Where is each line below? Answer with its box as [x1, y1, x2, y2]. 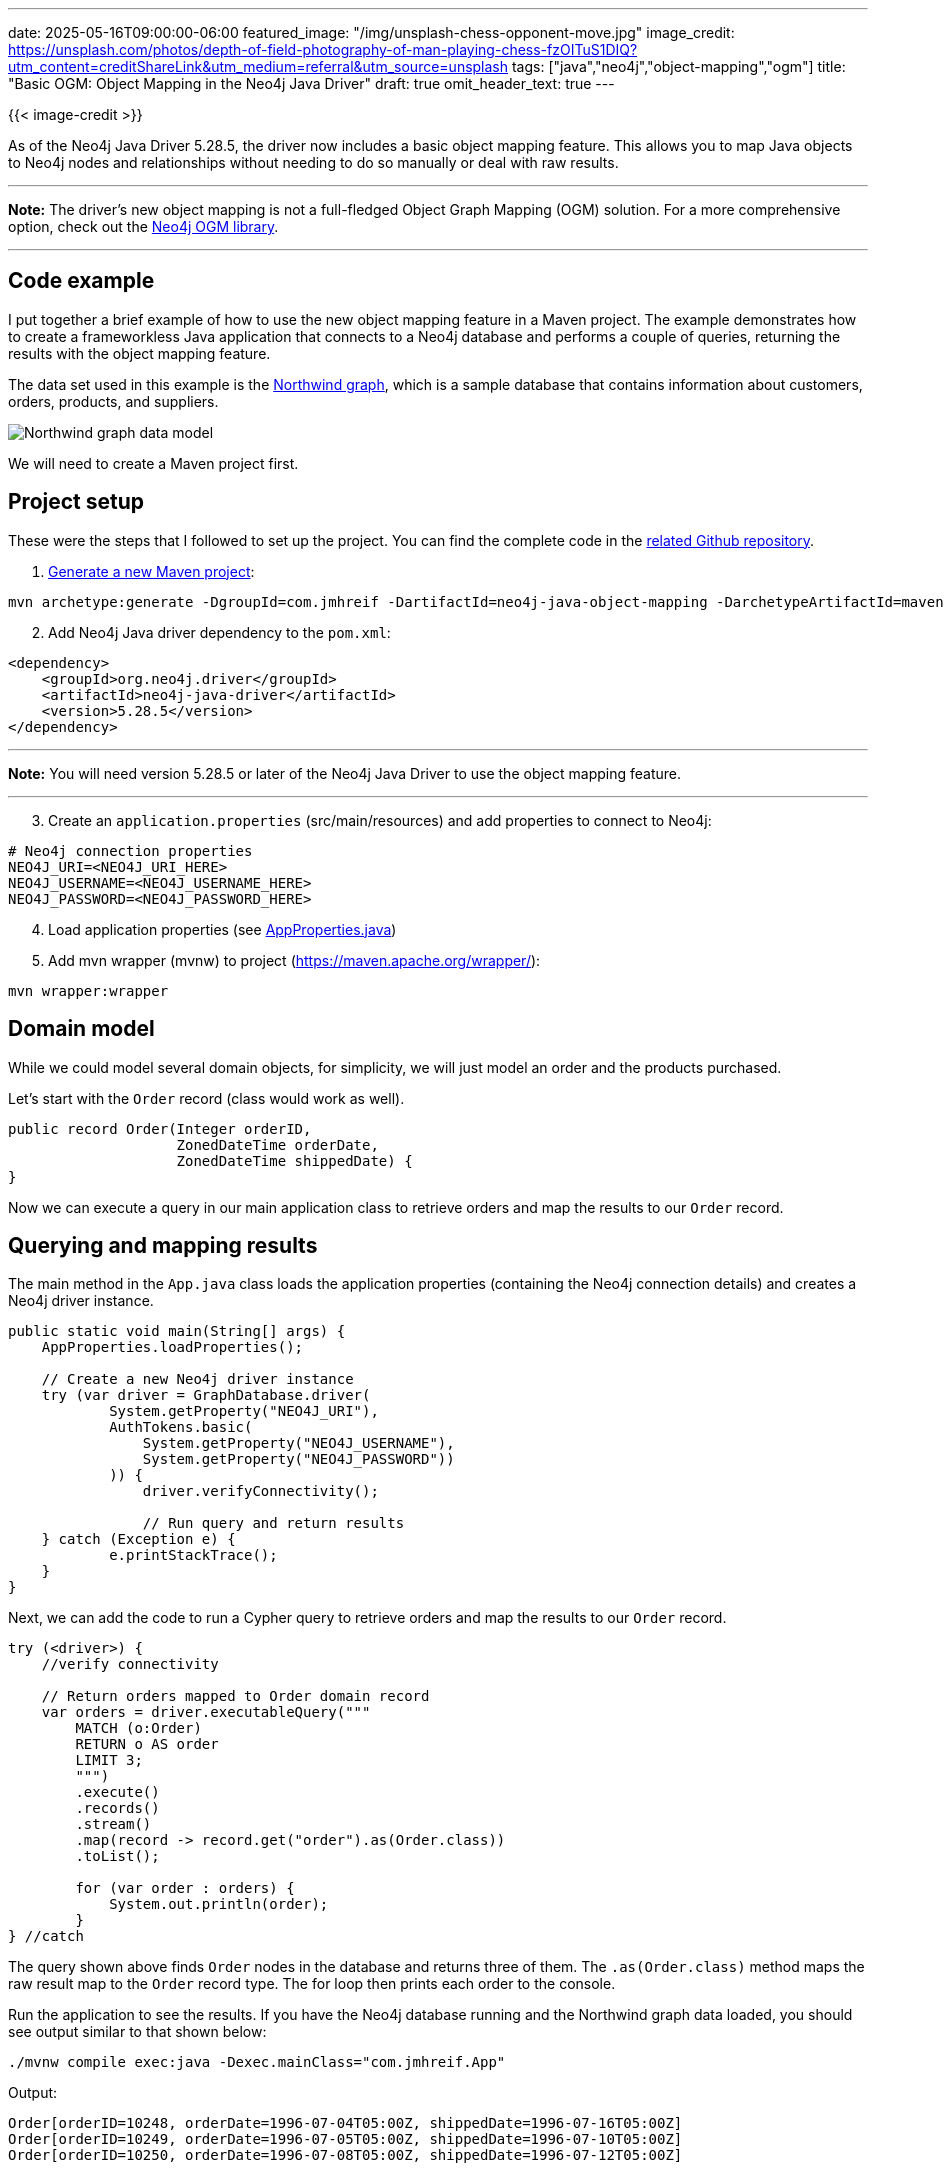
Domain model [8, 1016, 155, 1042]
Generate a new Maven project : [48, 562, 255, 580]
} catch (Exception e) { [41, 1531, 236, 1548]
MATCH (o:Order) [75, 1720, 202, 1737]
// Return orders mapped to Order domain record [41, 1688, 430, 1705]
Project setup [8, 489, 145, 515]
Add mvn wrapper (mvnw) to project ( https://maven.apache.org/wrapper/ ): [48, 951, 541, 969]
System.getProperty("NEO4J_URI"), [109, 1403, 379, 1420]
